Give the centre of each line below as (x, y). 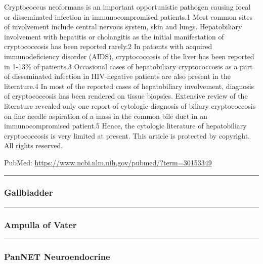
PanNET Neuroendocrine (57, 256)
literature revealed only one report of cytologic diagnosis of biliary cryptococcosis (130, 105)
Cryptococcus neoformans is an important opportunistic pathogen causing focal (127, 7)
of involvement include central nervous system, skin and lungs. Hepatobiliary (123, 27)
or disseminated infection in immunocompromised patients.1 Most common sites (128, 16)
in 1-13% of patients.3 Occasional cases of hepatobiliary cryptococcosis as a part (128, 66)
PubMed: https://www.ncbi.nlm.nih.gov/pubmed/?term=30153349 (108, 162)
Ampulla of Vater (40, 224)
